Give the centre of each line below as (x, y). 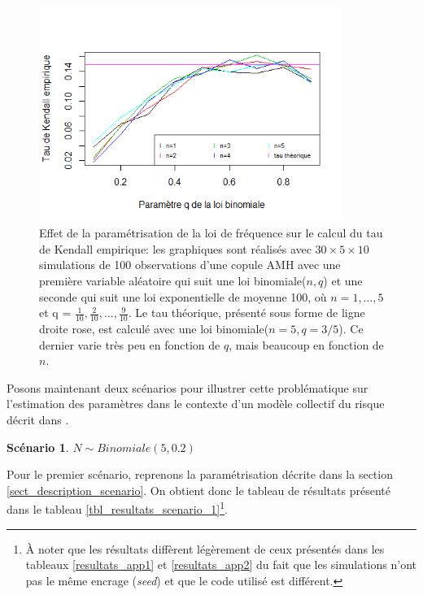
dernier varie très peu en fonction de (130, 344)
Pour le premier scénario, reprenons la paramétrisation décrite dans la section (200, 474)
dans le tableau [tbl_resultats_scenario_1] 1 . (117, 508)
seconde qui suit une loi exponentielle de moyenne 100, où (183, 296)
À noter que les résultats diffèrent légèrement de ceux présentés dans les (205, 548)
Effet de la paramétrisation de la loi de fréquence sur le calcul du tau (211, 233)
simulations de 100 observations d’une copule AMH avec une (190, 265)
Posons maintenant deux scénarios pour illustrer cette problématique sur (188, 387)
